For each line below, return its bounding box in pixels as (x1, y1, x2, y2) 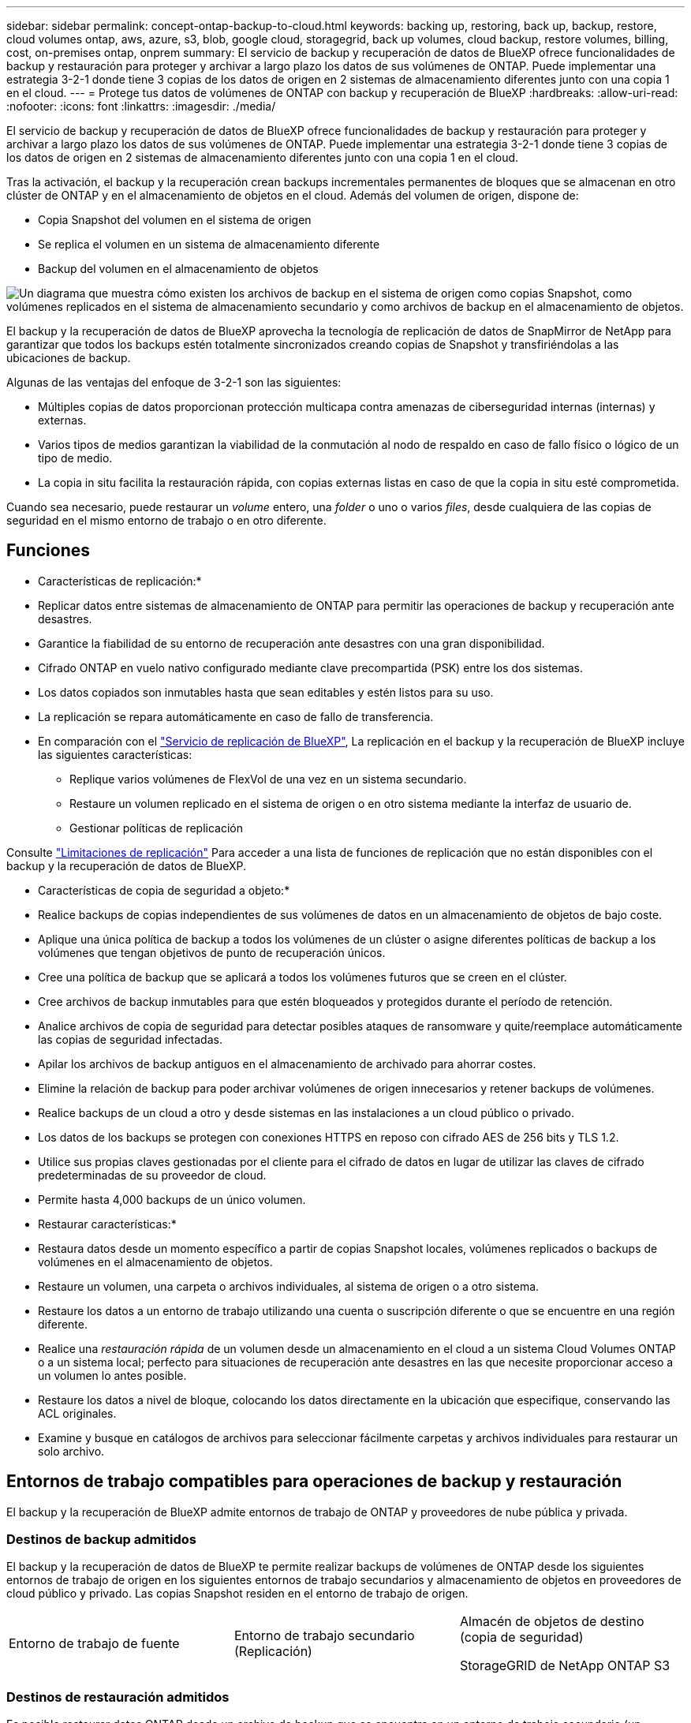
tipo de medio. (38, 451, 113, 465)
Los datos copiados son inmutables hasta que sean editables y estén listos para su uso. (38, 685, 494, 699)
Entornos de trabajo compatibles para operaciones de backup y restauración (6, 1471, 622, 1492)
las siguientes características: (38, 747, 192, 761)
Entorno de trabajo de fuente (9, 1635, 180, 1652)
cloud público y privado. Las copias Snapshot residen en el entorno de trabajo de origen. (6, 1587, 469, 1601)
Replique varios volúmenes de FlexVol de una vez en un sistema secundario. (69, 772, 467, 786)
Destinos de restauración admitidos (6, 1688, 230, 1705)
